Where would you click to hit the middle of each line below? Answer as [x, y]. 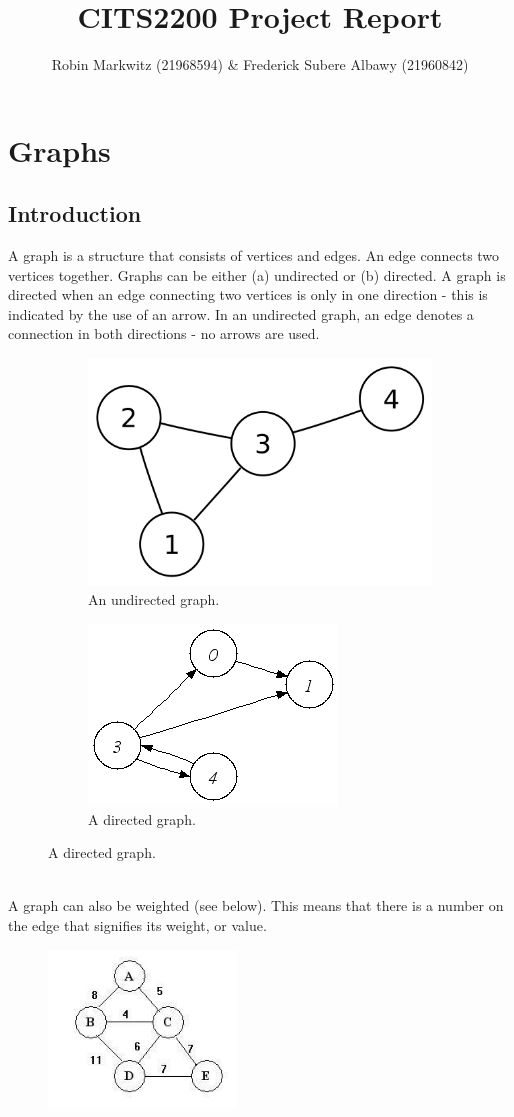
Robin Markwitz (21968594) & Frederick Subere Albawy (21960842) [260, 64]
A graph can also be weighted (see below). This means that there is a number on [256, 905]
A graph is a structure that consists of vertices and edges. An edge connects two [254, 255]
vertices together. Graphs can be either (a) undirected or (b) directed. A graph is [257, 274]
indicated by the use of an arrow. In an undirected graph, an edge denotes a [241, 313]
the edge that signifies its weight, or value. [137, 925]
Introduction [75, 213]
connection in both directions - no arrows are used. [164, 333]
